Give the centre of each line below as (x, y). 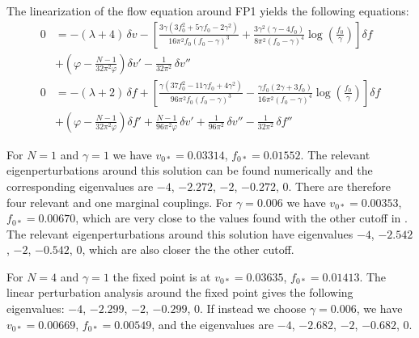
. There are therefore (339, 186)
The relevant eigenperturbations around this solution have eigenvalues (180, 233)
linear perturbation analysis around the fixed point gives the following (180, 292)
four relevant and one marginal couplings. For (120, 202)
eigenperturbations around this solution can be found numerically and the (190, 170)
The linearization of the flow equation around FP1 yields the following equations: (208, 11)
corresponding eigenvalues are (80, 186)
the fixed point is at (162, 276)
